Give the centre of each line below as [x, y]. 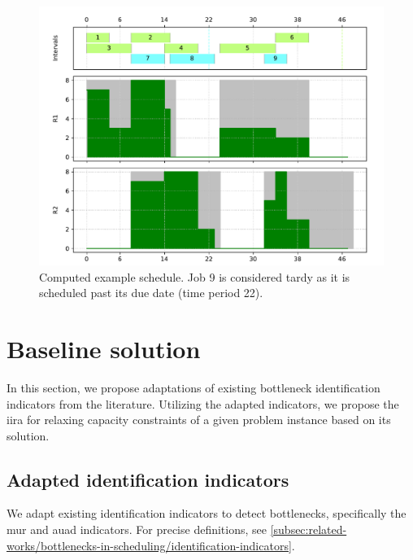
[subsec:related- [309, 529]
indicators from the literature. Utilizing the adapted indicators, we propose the [203, 403]
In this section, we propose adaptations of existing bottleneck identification [193, 387]
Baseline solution [104, 348]
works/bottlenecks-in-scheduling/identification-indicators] [149, 545]
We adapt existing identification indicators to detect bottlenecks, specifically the [206, 513]
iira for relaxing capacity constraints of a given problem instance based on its [199, 420]
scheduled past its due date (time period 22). [151, 293]
